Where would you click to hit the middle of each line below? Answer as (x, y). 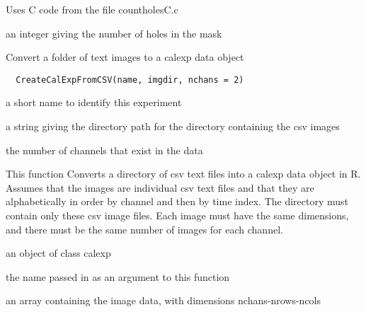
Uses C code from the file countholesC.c (92, 9)
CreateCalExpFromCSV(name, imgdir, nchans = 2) (130, 80)
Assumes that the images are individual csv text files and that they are (160, 187)
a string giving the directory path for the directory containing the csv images (173, 126)
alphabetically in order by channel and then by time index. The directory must (177, 201)
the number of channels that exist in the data (104, 150)
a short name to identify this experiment (94, 102)
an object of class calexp (58, 253)
